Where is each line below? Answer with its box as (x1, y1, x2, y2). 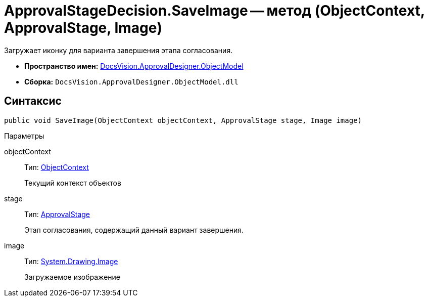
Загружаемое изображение (24, 272, 120, 281)
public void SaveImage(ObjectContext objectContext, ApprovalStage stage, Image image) (4, 116, 362, 124)
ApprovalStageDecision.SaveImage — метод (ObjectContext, (4, 2, 425, 19)
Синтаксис (4, 95, 62, 108)
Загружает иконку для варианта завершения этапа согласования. (4, 46, 233, 55)
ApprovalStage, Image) (4, 19, 163, 36)
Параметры (4, 131, 44, 140)
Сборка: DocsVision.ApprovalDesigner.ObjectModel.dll (24, 77, 239, 86)
